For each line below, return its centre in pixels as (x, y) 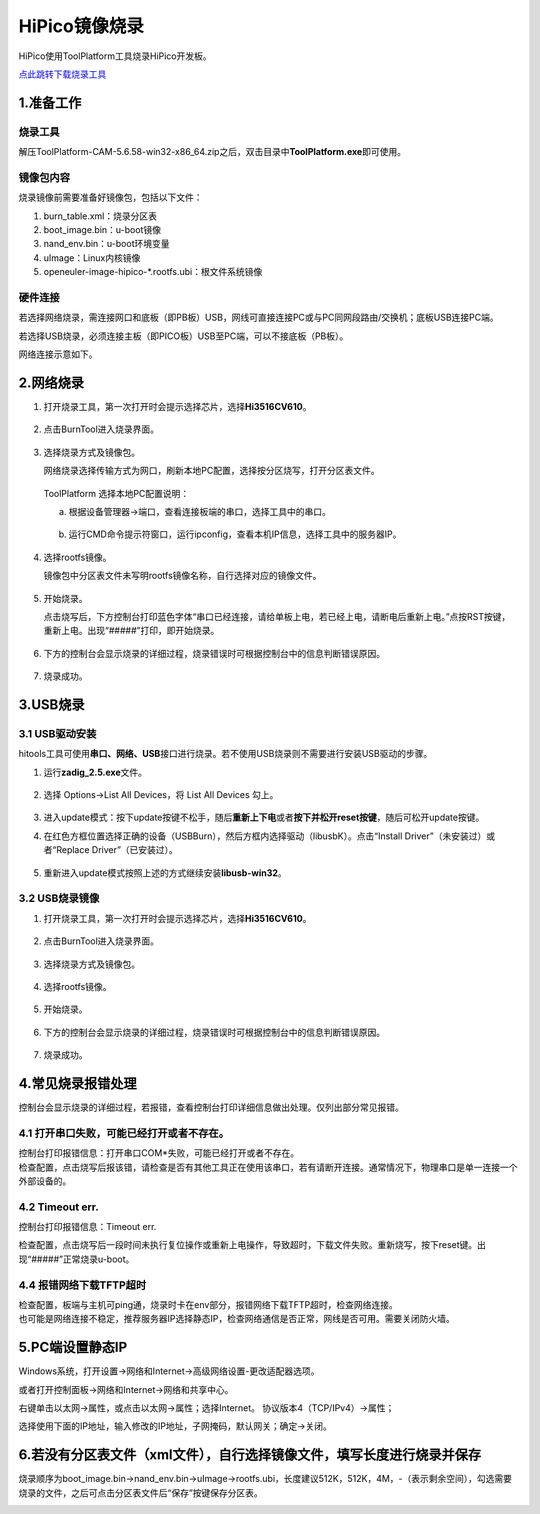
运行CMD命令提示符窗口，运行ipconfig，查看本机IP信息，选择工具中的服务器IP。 (235, 534)
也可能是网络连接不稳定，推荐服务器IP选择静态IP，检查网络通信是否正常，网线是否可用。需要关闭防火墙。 (236, 1319)
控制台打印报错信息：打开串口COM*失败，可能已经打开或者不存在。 (159, 1153)
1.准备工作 (50, 102)
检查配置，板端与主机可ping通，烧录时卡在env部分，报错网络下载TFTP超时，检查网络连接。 (208, 1304)
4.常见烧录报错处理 (77, 1083)
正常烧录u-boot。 (98, 1259)
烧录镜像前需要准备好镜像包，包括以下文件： (110, 197)
